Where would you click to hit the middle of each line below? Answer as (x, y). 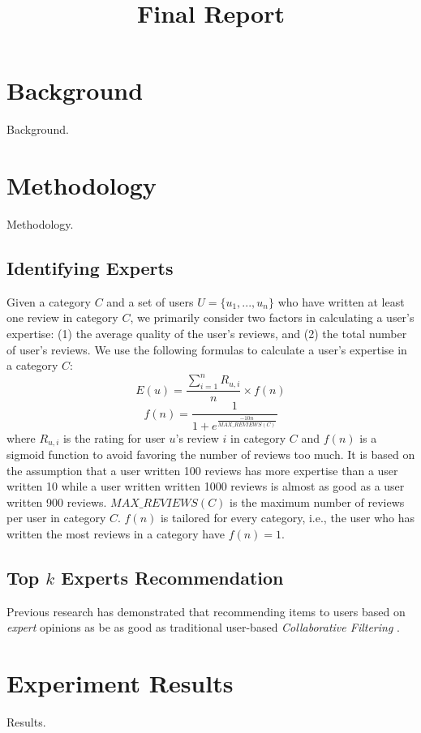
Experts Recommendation (172, 577)
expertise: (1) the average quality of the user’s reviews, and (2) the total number (207, 334)
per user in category (56, 518)
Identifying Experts (90, 268)
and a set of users (150, 301)
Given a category (49, 301)
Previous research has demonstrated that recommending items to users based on (206, 611)
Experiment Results (120, 683)
